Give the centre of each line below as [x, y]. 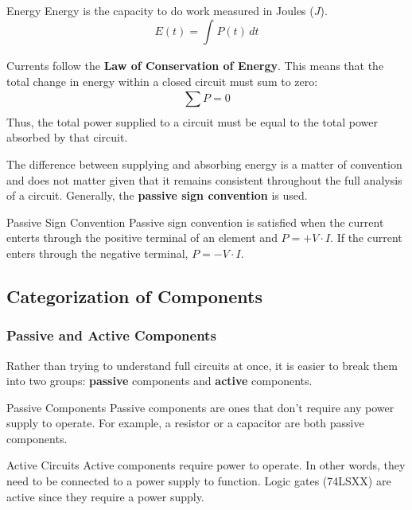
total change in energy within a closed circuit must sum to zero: [162, 81]
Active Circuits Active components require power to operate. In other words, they [206, 465]
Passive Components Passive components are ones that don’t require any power [200, 407]
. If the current [366, 237]
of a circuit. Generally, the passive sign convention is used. [157, 195]
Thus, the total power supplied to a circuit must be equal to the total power [192, 121]
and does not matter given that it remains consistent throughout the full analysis [204, 179]
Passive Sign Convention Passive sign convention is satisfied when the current [195, 222]
